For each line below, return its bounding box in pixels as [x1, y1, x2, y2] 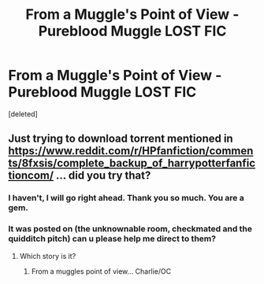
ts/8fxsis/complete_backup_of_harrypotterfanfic [8, 157, 256, 170]
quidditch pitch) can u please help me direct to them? [8, 234, 217, 245]
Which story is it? [19, 251, 76, 260]
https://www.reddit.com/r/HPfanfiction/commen [8, 144, 254, 158]
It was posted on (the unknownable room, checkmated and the [8, 223, 253, 234]
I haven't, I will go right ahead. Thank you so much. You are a [8, 193, 244, 204]
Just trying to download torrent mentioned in [8, 132, 234, 146]
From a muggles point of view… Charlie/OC [31, 266, 172, 276]
